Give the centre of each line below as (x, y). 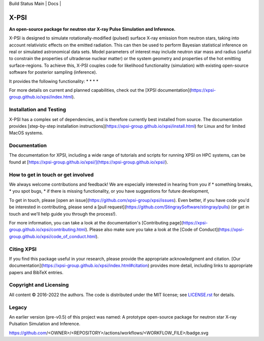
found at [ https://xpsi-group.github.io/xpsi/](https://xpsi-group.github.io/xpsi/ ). (88, 162)
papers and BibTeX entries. (36, 272)
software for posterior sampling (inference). (53, 72)
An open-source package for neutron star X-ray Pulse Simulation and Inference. (92, 29)
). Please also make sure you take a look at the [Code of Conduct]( (152, 230)
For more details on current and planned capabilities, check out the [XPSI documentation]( (100, 90)
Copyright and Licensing (39, 285)
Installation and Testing (37, 110)
